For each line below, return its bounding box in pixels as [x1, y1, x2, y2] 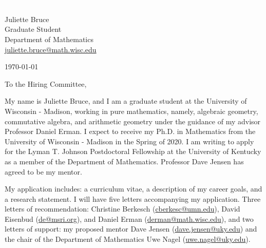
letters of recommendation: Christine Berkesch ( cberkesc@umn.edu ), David [5, 203, 240, 214]
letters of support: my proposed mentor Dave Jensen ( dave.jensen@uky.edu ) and [5, 223, 257, 234]
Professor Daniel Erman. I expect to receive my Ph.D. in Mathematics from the [5, 126, 256, 137]
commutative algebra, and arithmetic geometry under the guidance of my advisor [5, 116, 261, 126]
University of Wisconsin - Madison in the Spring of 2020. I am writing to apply [5, 136, 254, 146]
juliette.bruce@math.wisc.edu [5, 44, 97, 54]
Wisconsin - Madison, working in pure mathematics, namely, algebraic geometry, [5, 105, 258, 116]
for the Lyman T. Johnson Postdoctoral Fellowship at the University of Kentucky [5, 146, 261, 157]
